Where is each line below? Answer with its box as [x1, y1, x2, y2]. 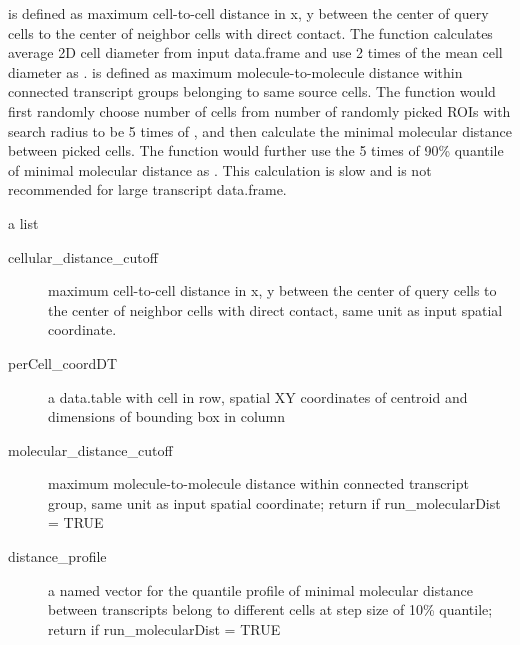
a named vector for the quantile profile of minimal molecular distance [48, 579, 473, 600]
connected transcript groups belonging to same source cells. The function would [8, 81, 496, 102]
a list [8, 212, 39, 233]
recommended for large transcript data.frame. [8, 179, 287, 200]
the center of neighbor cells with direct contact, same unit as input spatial [48, 299, 503, 320]
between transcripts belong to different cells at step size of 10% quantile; [48, 599, 493, 620]
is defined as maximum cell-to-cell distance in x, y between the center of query [8, 3, 489, 23]
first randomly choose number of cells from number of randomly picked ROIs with [8, 100, 511, 121]
